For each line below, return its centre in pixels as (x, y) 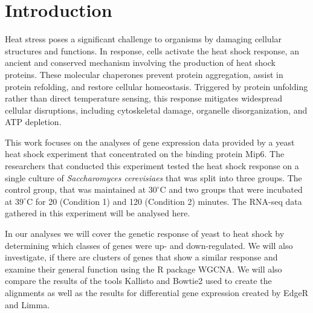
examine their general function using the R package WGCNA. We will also (144, 269)
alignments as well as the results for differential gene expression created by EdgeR (156, 292)
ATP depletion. (33, 122)
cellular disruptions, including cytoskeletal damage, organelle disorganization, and (156, 110)
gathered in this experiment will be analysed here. (98, 213)
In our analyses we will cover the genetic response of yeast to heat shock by (145, 234)
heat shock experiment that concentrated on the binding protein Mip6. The (145, 154)
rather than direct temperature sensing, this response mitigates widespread (144, 98)
